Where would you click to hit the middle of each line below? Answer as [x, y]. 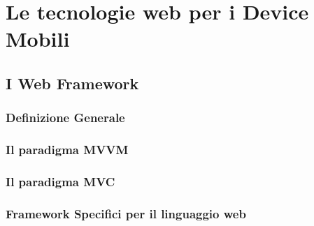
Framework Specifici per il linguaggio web [126, 213]
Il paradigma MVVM [67, 150]
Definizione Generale [65, 118]
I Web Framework [72, 83]
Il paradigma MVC [60, 181]
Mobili [38, 39]
